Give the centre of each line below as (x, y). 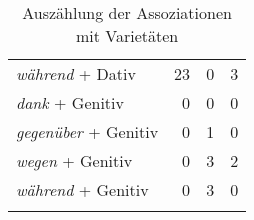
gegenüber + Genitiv (87, 131)
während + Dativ (76, 73)
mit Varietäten (127, 35)
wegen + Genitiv (74, 160)
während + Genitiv (82, 189)
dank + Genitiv (70, 102)
